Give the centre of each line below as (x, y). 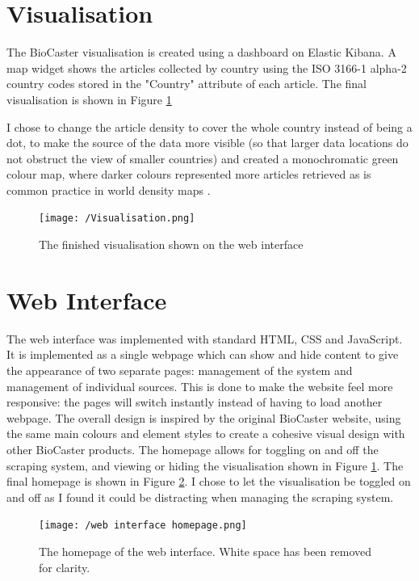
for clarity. (65, 567)
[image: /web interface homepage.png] (143, 526)
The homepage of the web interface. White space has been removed (205, 552)
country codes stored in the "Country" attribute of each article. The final (186, 84)
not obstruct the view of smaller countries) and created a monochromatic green (203, 158)
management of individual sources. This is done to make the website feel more (200, 386)
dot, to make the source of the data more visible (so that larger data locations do (207, 143)
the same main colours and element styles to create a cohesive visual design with (206, 434)
